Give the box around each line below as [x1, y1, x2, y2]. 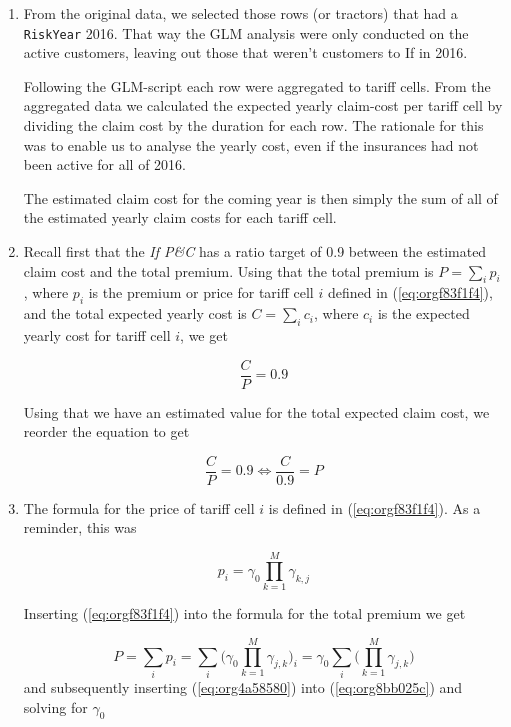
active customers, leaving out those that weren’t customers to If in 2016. [23, 42, 468, 63]
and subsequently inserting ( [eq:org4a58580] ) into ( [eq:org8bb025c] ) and [23, 676, 463, 697]
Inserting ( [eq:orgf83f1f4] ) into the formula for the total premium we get [23, 603, 466, 624]
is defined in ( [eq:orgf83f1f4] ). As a [268, 497, 481, 518]
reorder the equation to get [23, 421, 190, 442]
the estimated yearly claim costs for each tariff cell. [23, 207, 337, 228]
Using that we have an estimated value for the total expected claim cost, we [23, 401, 490, 422]
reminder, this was [23, 517, 137, 538]
